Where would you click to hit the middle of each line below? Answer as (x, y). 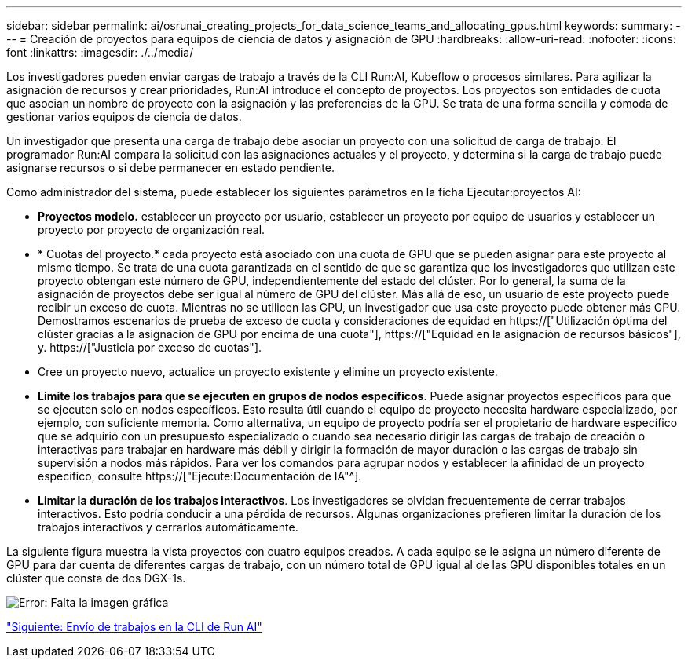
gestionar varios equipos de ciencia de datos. (124, 117)
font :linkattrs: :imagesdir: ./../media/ (100, 52)
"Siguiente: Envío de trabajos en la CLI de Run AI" (134, 627)
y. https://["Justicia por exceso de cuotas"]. (150, 347)
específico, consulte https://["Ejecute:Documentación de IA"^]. (200, 476)
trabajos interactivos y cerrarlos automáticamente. (168, 527)
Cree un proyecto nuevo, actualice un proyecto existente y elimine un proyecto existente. (268, 372)
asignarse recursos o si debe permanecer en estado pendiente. (170, 168)
